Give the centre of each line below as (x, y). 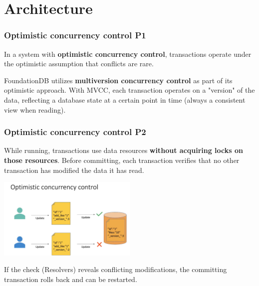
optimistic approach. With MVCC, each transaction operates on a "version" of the (129, 90)
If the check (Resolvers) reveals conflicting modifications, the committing (116, 269)
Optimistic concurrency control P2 (75, 132)
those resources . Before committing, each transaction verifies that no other (122, 160)
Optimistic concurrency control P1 (75, 35)
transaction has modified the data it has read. (74, 170)
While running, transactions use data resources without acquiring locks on (124, 150)
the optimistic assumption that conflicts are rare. (79, 64)
